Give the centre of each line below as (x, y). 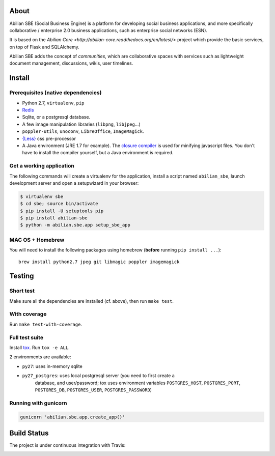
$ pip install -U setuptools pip (62, 211)
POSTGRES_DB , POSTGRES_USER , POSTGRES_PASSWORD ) (93, 390)
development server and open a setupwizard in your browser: (74, 183)
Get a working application (42, 166)
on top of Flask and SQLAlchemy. (45, 47)
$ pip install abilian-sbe (54, 218)
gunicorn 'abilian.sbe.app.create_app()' (73, 417)
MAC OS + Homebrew (37, 240)
